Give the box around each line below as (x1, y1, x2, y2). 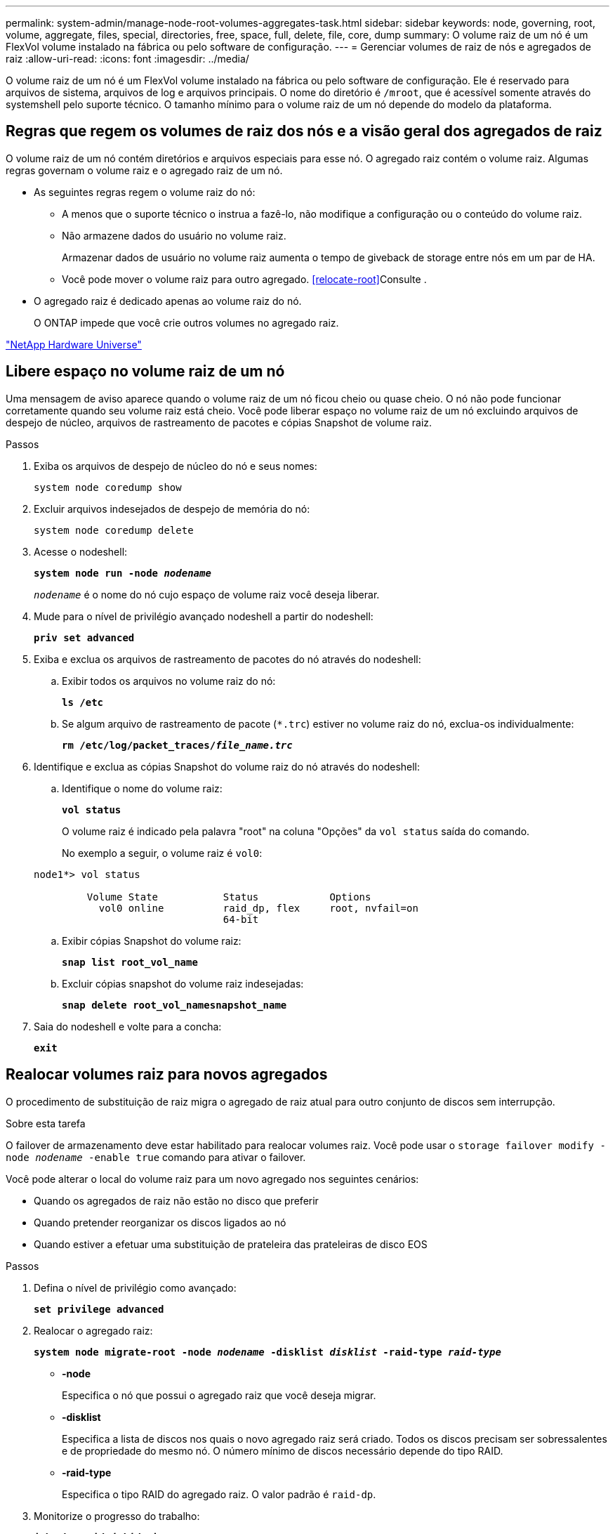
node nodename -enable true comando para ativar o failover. (6, 1150, 306, 1163)
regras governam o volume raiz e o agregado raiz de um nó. (6, 164, 283, 176)
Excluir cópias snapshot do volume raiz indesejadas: (62, 977, 304, 990)
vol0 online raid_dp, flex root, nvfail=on (98, 902, 418, 914)
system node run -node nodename (34, 567, 211, 579)
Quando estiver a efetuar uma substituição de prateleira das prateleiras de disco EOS (34, 1238, 428, 1250)
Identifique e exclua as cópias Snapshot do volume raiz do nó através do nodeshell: (34, 760, 421, 773)
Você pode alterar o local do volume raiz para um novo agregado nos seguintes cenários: (6, 1172, 419, 1185)
